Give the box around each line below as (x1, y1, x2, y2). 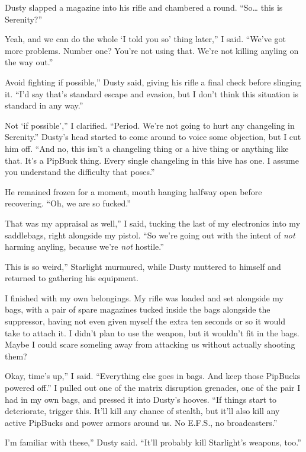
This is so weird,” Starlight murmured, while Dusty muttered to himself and (5, 260, 281, 272)
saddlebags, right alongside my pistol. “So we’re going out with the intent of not (5, 228, 295, 241)
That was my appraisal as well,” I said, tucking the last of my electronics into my (5, 217, 301, 229)
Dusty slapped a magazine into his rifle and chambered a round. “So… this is (5, 1, 283, 13)
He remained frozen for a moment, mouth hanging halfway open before (5, 185, 262, 198)
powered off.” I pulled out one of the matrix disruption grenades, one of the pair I (5, 381, 301, 394)
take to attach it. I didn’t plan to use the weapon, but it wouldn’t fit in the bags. (5, 326, 299, 339)
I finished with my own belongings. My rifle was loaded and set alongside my (5, 291, 284, 304)
